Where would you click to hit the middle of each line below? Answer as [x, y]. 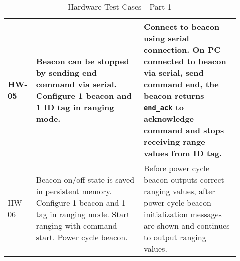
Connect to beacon [182, 26]
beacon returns [174, 95]
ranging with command [77, 226]
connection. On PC [182, 49]
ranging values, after [180, 191]
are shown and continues [187, 226]
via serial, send [174, 72]
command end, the [181, 84]
